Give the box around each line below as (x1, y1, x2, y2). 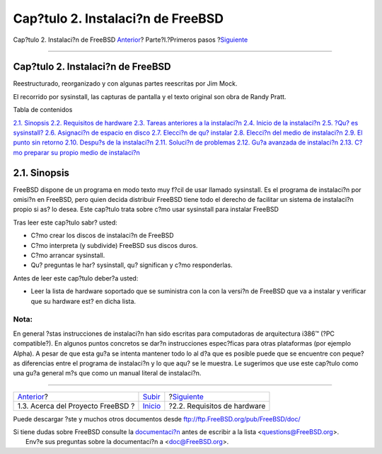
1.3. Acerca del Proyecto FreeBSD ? (17, 401, 135, 411)
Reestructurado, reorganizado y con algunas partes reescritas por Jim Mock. (13, 79, 238, 88)
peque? (342, 349, 364, 358)
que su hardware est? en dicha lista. (30, 297, 137, 305)
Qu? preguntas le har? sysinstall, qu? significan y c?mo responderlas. (30, 261, 233, 269)
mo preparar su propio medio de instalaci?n (13, 148, 141, 157)
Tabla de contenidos (13, 106, 73, 114)
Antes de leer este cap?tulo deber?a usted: (13, 273, 139, 283)
